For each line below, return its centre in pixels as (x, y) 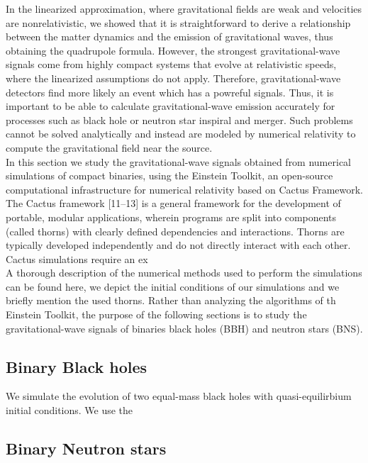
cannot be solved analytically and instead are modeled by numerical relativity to (181, 134)
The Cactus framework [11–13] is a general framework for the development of (173, 203)
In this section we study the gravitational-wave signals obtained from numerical (178, 161)
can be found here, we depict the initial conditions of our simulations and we (173, 286)
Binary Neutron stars (86, 448)
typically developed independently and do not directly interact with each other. (178, 245)
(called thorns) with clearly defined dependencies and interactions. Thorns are (175, 231)
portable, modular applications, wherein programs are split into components (171, 217)
